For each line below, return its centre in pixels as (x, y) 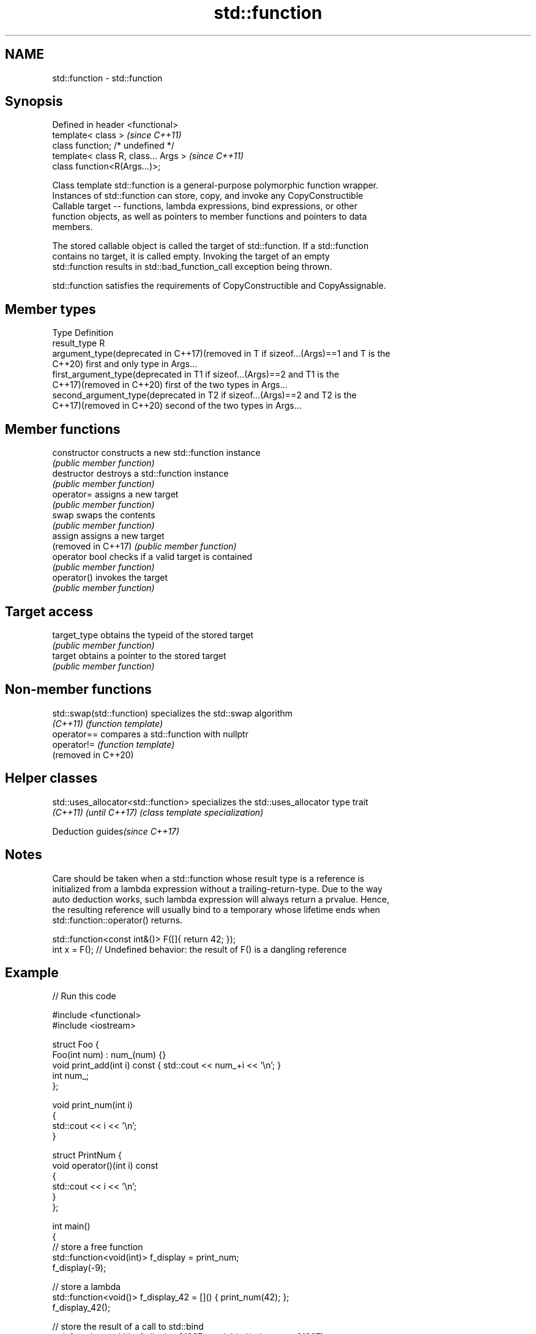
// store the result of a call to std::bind (128, 1327)
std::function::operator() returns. (117, 920)
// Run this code (84, 996)
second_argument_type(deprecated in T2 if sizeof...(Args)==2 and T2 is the (204, 395)
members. (73, 227)
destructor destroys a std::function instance (140, 474)
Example (32, 972)
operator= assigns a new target (115, 494)
